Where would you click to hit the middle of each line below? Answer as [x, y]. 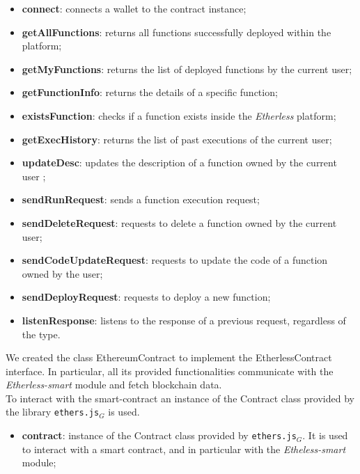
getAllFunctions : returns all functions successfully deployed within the [177, 32]
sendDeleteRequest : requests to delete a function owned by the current [179, 222]
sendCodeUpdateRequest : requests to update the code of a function [175, 260]
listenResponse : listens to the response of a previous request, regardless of [184, 320]
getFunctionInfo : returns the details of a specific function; [150, 92]
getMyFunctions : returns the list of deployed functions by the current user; [187, 69]
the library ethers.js [53, 412]
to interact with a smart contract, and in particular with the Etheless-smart [184, 449]
